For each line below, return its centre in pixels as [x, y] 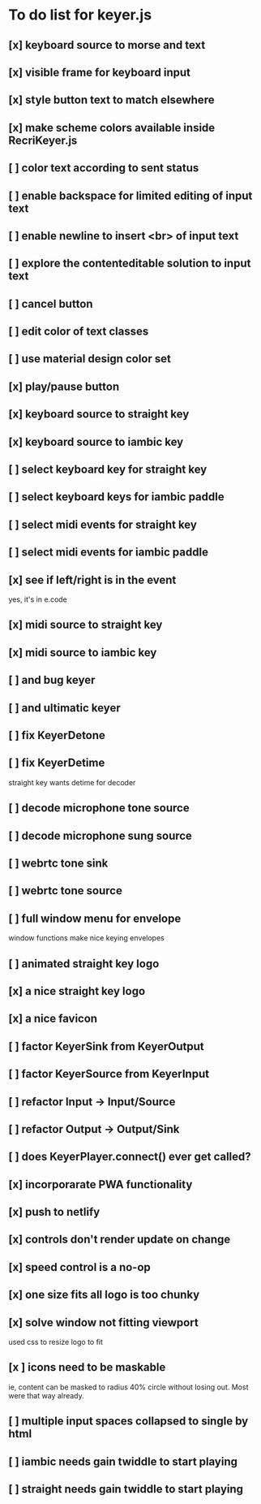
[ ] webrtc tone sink [58, 863]
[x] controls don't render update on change [120, 1240]
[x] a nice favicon [53, 1019]
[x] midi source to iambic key [83, 653]
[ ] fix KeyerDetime [57, 763]
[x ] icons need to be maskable [87, 1367]
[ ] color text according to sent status [104, 168]
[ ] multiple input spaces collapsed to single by [128, 1422]
